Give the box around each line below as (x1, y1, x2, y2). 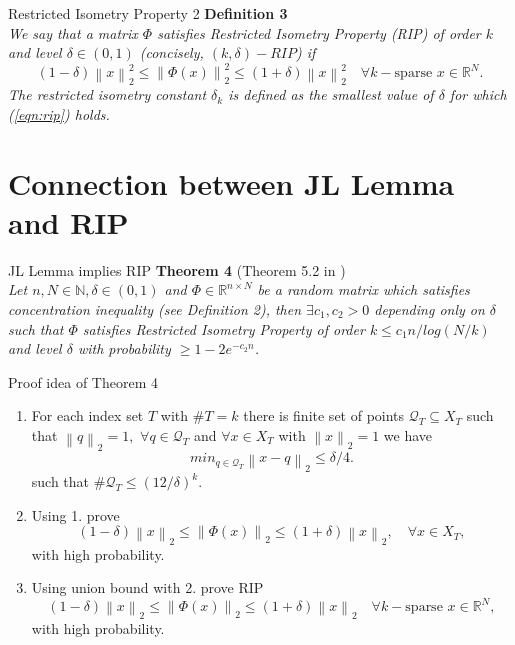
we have (383, 424, 433, 445)
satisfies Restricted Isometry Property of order (82, 318, 365, 339)
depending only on (374, 299, 485, 320)
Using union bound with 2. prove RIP (31, 577, 264, 598)
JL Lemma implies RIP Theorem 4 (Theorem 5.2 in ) (8, 259, 346, 280)
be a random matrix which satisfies (257, 279, 470, 300)
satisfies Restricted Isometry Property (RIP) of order (157, 22, 481, 43)
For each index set (31, 405, 144, 426)
